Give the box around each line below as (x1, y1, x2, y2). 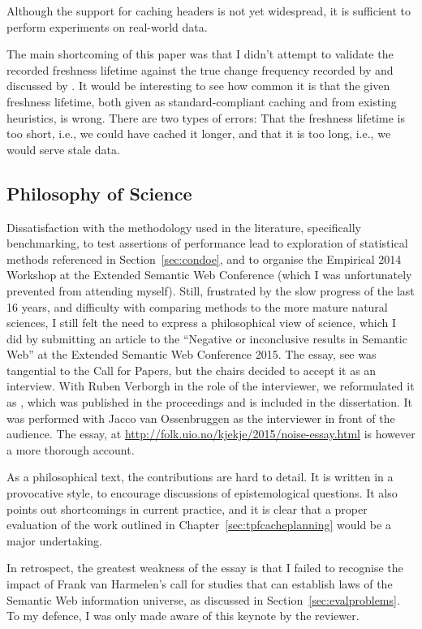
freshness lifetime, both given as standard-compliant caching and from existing (6, 93, 397, 110)
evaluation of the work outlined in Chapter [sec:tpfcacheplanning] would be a (6, 516, 391, 533)
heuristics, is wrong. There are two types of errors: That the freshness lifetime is (6, 109, 405, 126)
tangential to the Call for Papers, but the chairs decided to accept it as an (6, 361, 377, 378)
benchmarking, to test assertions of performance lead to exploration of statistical (6, 235, 408, 252)
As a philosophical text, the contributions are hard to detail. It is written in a (6, 468, 394, 485)
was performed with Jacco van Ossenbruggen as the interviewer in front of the (6, 409, 395, 426)
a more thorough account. (6, 441, 135, 458)
